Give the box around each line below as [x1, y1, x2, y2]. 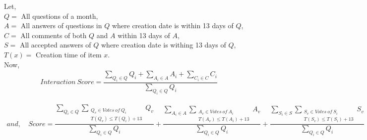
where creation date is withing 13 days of [101, 40, 226, 50]
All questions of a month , [21, 10, 98, 21]
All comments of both [20, 30, 87, 40]
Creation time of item [35, 49, 102, 59]
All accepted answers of [19, 40, 91, 50]
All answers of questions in [20, 20, 102, 31]
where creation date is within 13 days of [112, 20, 234, 31]
